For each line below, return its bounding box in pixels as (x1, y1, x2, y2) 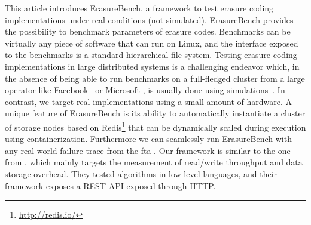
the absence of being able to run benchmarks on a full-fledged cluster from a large (5, 72, 305, 84)
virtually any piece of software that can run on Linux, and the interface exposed (5, 36, 298, 49)
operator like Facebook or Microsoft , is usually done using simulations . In (5, 84, 285, 96)
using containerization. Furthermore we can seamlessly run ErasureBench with (5, 132, 292, 145)
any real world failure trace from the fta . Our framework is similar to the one (5, 144, 291, 156)
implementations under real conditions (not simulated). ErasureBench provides (5, 13, 294, 26)
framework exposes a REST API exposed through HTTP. (5, 179, 216, 192)
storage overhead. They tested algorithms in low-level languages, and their (5, 167, 278, 180)
